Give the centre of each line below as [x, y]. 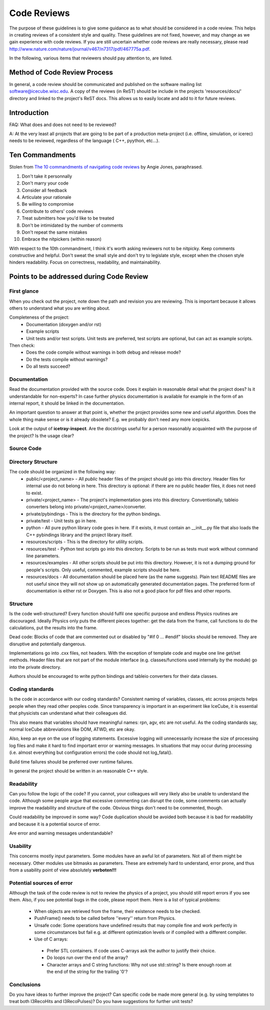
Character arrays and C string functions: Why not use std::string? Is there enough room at [139, 964]
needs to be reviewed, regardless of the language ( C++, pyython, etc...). [84, 141]
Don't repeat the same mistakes [54, 232]
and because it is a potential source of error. [55, 824]
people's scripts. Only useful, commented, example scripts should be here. [103, 570]
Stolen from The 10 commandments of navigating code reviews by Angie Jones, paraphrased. [106, 167]
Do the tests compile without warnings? [67, 359]
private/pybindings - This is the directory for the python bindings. [93, 514]
